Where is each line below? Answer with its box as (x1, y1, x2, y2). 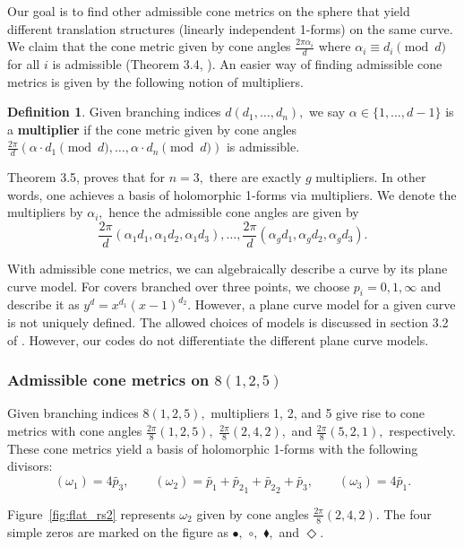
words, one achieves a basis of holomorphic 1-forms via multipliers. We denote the (7, 185, 457, 204)
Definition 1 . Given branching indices (7, 102, 221, 121)
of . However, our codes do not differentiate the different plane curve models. (7, 330, 429, 349)
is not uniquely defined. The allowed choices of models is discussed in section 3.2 (7, 313, 449, 332)
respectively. (389, 421, 456, 440)
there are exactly (209, 168, 302, 187)
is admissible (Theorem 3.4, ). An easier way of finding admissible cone (52, 55, 443, 74)
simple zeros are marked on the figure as (7, 522, 228, 541)
